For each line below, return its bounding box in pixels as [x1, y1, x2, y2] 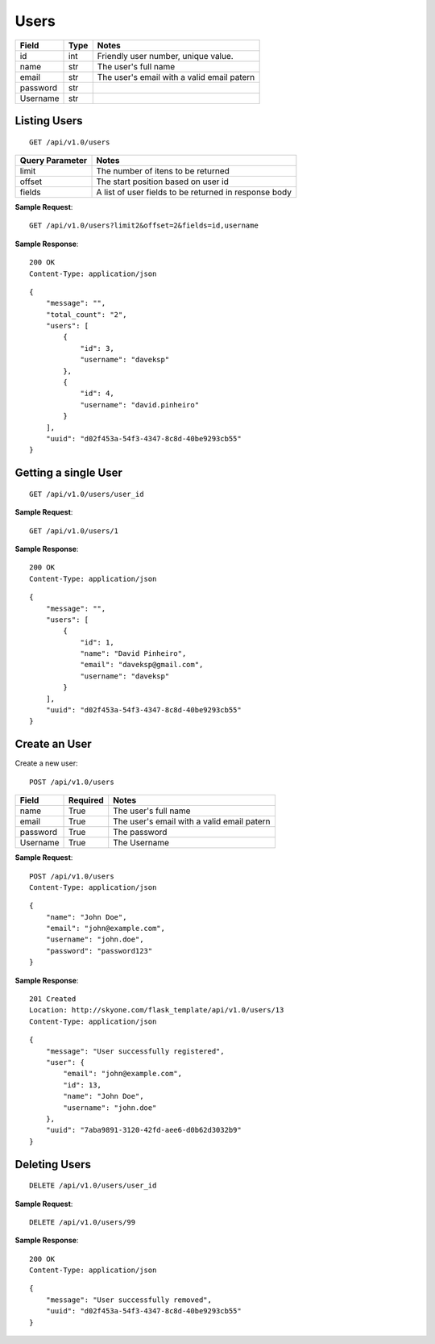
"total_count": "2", [45, 310, 127, 319]
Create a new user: [14, 758, 78, 768]
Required [68, 795, 104, 806]
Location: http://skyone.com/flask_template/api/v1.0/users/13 [29, 1005, 284, 1015]
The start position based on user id [96, 176, 229, 187]
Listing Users [14, 114, 83, 127]
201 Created [29, 995, 77, 1004]
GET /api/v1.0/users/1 [29, 526, 119, 536]
